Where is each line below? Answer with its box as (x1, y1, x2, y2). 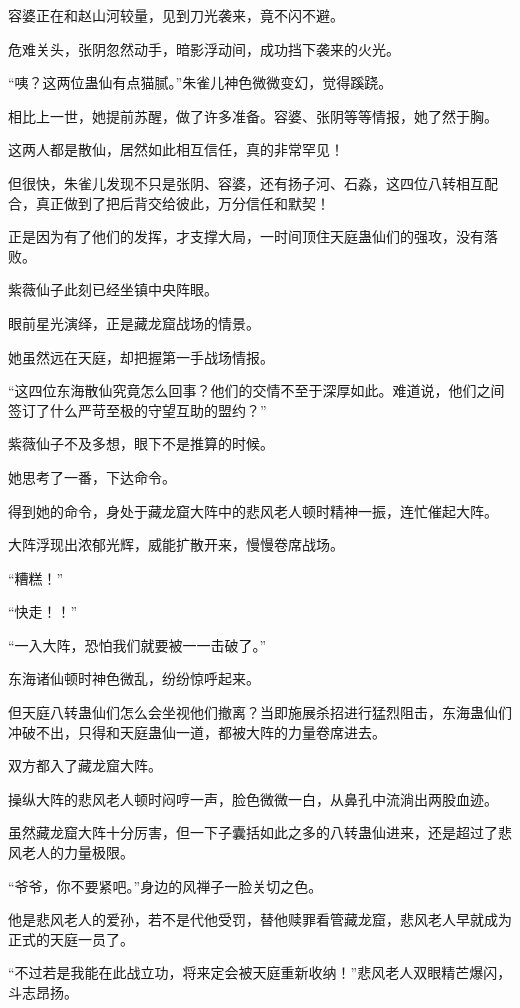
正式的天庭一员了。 (8, 928, 134, 949)
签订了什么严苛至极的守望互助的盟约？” (8, 399, 267, 420)
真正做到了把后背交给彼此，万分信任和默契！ (35, 192, 330, 213)
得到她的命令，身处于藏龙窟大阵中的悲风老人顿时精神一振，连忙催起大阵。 (8, 500, 498, 521)
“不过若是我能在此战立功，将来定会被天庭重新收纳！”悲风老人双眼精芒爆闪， (8, 962, 512, 983)
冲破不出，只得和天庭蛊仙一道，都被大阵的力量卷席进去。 (8, 721, 386, 742)
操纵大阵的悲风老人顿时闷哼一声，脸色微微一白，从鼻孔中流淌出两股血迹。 (8, 788, 498, 809)
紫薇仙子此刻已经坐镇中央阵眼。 (8, 279, 218, 300)
